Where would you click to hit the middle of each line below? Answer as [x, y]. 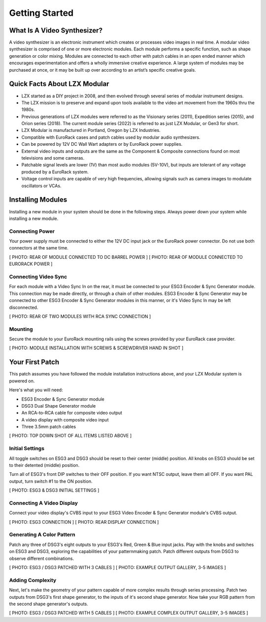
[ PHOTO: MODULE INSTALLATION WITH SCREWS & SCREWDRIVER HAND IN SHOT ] [96, 348]
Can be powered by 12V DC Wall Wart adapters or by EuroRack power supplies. [102, 144]
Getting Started [41, 13]
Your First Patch [34, 362]
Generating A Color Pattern [42, 535]
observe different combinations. [42, 558]
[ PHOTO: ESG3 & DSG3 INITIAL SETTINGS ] [54, 490]
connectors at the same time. [39, 248]
